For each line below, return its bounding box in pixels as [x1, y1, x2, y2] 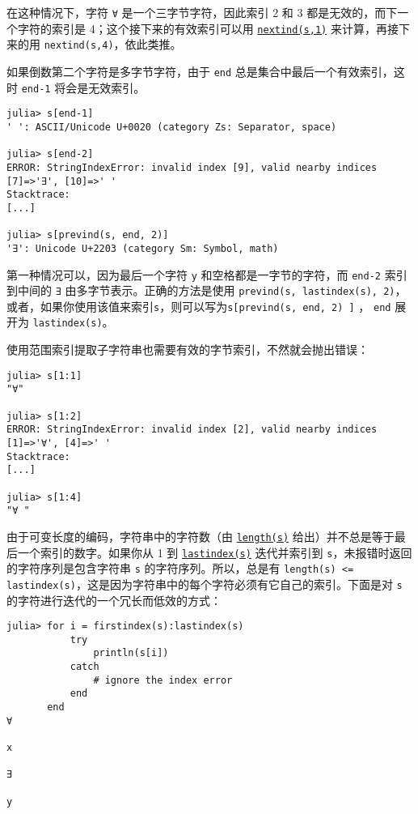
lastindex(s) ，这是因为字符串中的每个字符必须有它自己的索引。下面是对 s [6, 575, 403, 592]
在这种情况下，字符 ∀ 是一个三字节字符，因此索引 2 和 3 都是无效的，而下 [6, 4, 398, 20]
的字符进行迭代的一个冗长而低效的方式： [6, 591, 222, 608]
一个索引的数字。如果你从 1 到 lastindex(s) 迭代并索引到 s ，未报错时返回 [17, 543, 412, 560]
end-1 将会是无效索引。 [21, 79, 146, 96]
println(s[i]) [93, 647, 169, 659]
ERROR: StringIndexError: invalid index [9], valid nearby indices [6, 161, 378, 173]
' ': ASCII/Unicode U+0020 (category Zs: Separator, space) [6, 121, 337, 133]
